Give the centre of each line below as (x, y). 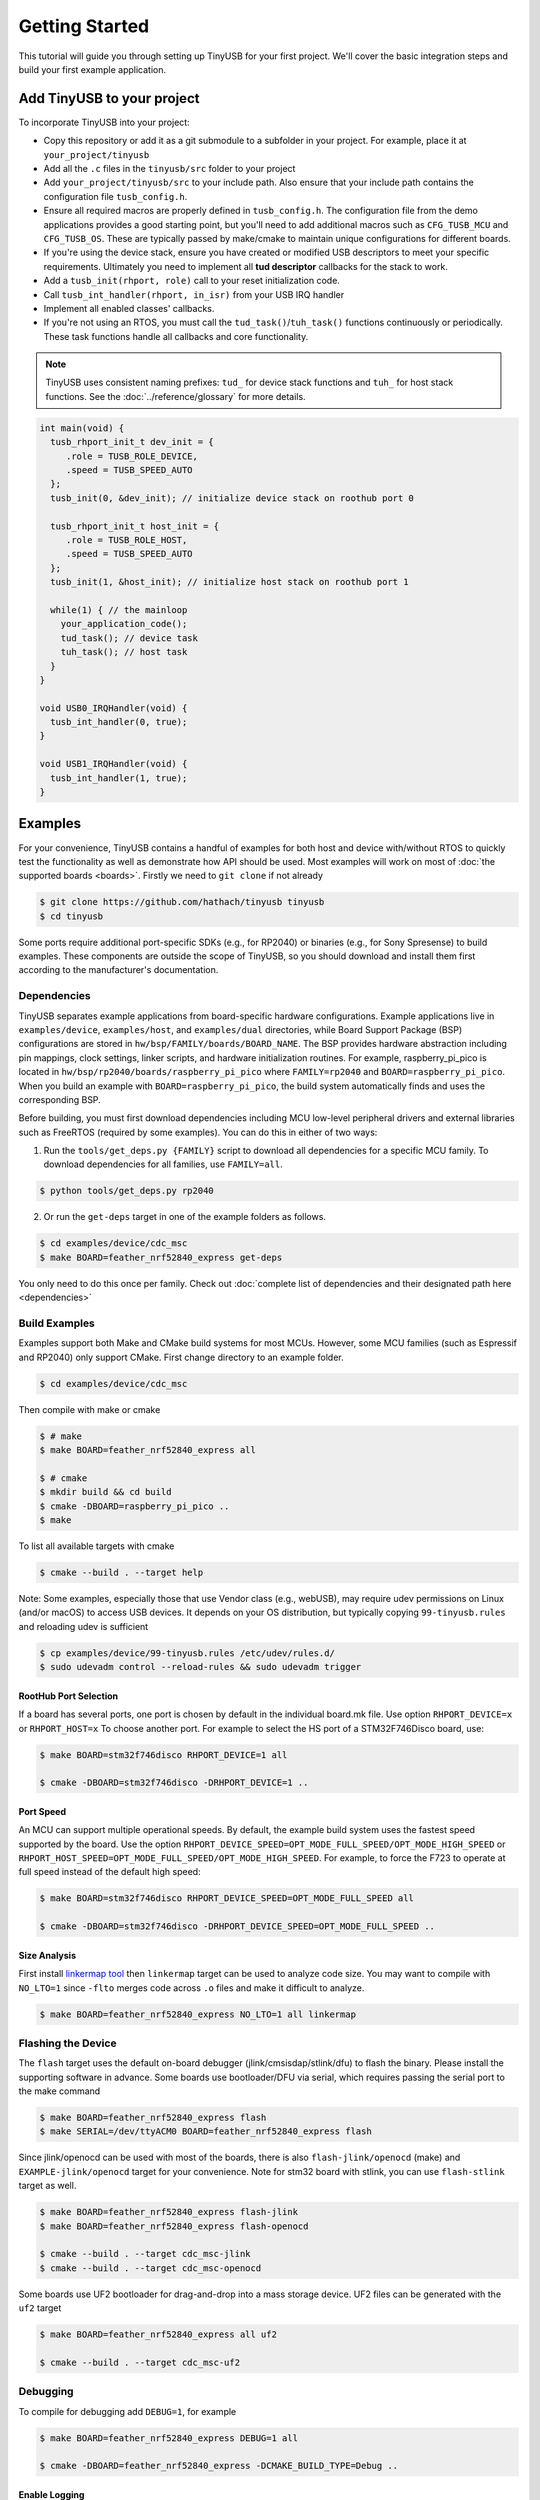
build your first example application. (92, 69)
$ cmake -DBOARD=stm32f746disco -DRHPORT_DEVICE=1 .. (174, 1783)
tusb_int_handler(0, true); (119, 722)
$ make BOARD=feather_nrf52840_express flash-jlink (169, 2212)
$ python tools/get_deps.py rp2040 (126, 1191)
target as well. (47, 2186)
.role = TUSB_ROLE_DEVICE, (132, 456)
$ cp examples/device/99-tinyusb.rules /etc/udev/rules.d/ (187, 1653)
